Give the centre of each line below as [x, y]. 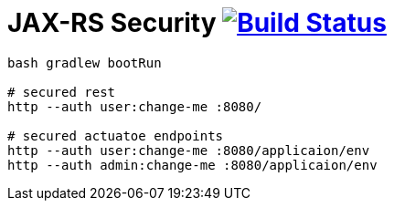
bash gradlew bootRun [85, 62]
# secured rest [62, 92]
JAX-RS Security [112, 23]
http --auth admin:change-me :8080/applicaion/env [192, 165]
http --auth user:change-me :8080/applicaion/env [189, 150]
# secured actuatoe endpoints [116, 135]
